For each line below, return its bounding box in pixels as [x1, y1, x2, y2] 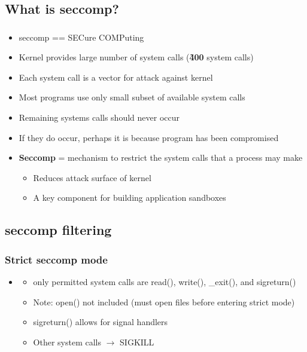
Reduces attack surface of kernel [33, 171, 151, 183]
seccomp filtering [5, 221, 112, 239]
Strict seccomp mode [5, 252, 108, 267]
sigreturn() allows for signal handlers [33, 316, 168, 328]
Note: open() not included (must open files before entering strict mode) [33, 295, 295, 308]
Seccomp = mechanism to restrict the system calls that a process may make [19, 151, 303, 164]
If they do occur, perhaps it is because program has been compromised [19, 131, 279, 143]
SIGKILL [120, 335, 154, 348]
